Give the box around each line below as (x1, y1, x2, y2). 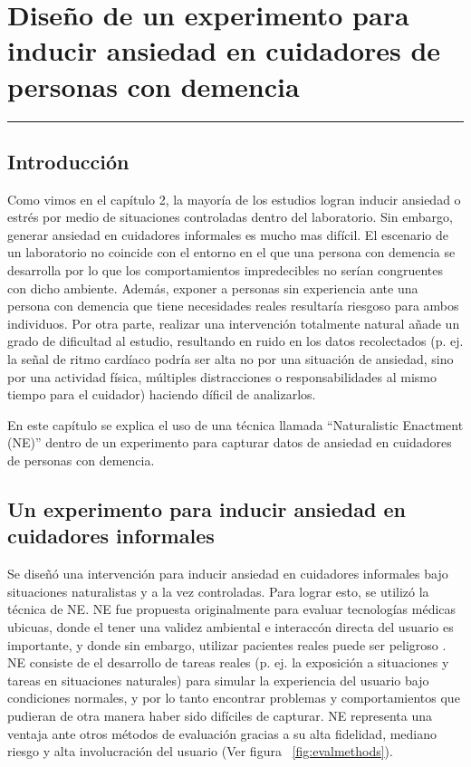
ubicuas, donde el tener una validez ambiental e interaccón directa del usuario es (7, 617, 454, 636)
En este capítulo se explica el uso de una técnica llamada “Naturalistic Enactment (7, 415, 464, 434)
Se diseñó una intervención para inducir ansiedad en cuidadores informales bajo (7, 564, 448, 583)
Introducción (7, 147, 130, 175)
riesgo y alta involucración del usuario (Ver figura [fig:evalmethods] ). (7, 742, 393, 761)
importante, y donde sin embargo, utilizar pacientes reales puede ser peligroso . (7, 635, 447, 654)
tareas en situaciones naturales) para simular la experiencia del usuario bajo (7, 670, 429, 689)
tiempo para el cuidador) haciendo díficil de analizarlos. (7, 385, 316, 404)
